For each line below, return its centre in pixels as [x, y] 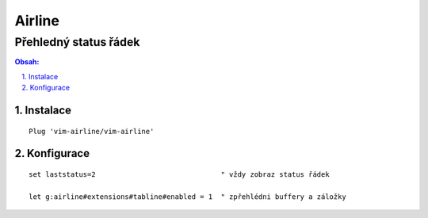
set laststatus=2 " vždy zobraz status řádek [179, 174]
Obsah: [27, 62]
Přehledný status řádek [77, 42]
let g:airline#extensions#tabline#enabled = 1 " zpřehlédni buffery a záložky [187, 197]
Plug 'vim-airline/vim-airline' [92, 131]
